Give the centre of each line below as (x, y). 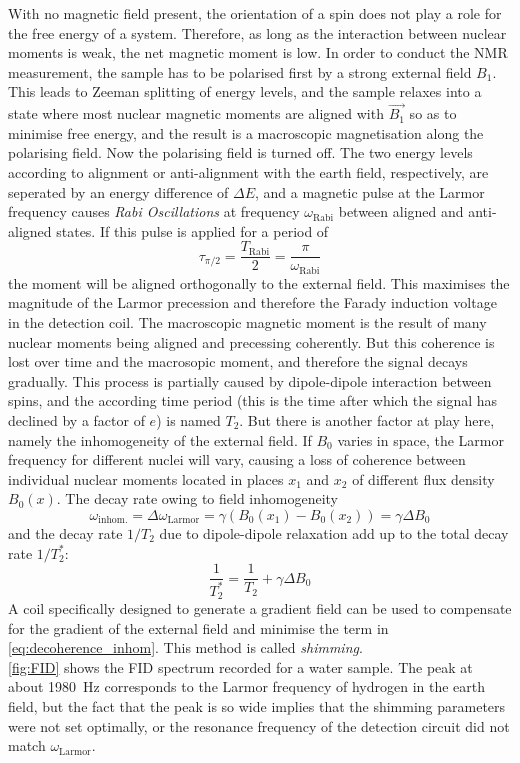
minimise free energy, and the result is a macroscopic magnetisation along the (246, 132)
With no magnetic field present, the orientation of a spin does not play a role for (255, 13)
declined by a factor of (76, 420)
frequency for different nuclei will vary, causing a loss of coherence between (237, 459)
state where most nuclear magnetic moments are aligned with (196, 113)
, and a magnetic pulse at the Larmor (369, 191)
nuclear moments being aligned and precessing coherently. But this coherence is (251, 341)
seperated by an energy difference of (118, 191)
